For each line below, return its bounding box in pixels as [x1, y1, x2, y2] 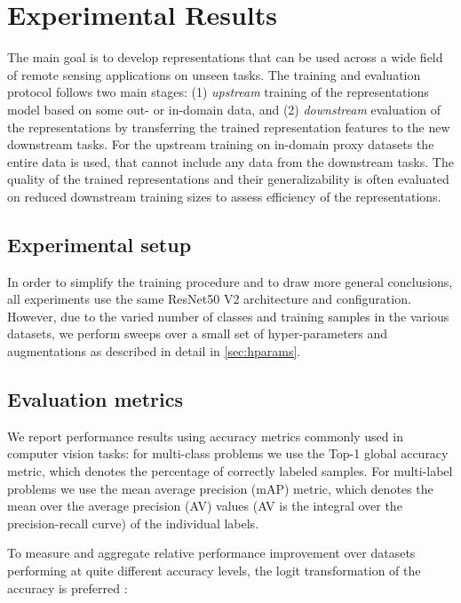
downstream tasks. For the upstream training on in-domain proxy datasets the [7, 135, 434, 154]
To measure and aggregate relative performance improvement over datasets [7, 543, 416, 562]
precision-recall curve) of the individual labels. [7, 513, 259, 532]
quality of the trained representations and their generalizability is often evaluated [7, 170, 449, 188]
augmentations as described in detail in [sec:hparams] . [7, 342, 301, 361]
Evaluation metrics [7, 385, 183, 413]
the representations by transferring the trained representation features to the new [7, 117, 450, 136]
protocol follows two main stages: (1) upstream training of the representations [7, 83, 429, 101]
